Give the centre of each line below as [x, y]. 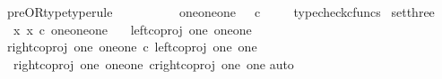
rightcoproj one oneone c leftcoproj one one [132, 47]
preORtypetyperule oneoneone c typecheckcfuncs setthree [221, 12]
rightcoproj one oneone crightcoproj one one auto [153, 63]
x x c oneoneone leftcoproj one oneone [132, 29]
